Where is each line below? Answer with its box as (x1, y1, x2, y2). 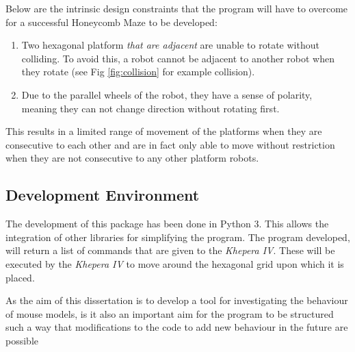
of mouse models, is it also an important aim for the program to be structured (5, 306, 334, 320)
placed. (5, 270, 35, 284)
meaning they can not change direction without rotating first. (21, 101, 280, 115)
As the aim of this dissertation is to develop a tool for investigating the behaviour (5, 293, 348, 307)
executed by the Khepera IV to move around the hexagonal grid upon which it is (5, 256, 344, 271)
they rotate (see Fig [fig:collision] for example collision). (21, 64, 255, 79)
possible (5, 333, 38, 347)
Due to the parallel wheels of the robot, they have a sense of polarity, (21, 87, 313, 101)
